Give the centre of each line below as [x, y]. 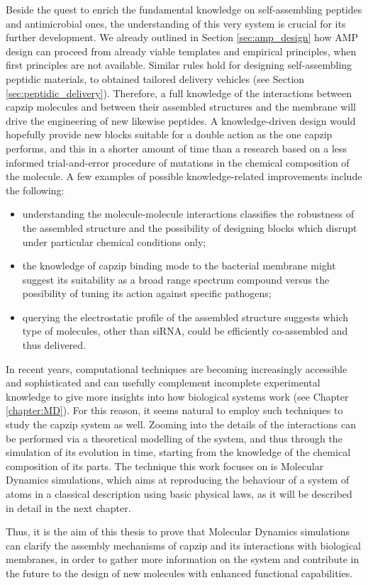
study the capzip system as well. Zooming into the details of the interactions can [181, 424]
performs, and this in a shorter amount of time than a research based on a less [177, 148]
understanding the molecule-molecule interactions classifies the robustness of [188, 214]
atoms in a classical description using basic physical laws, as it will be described [179, 494]
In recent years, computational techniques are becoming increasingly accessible [177, 368]
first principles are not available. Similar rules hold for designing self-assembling [179, 65]
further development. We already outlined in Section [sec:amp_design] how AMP [182, 37]
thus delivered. [54, 345]
